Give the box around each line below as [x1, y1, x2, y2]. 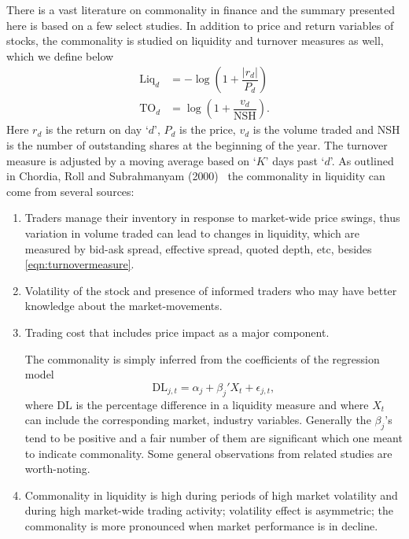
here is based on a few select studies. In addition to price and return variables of [6, 17, 394, 33]
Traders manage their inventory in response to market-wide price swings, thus [24, 209, 400, 226]
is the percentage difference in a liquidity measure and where [76, 396, 369, 412]
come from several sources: [6, 183, 134, 199]
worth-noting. [24, 460, 90, 477]
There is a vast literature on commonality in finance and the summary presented [6, 2, 395, 17]
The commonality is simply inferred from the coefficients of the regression [24, 350, 380, 367]
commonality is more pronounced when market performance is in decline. [24, 517, 378, 533]
